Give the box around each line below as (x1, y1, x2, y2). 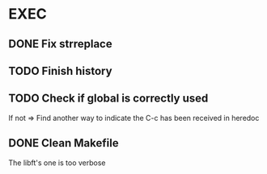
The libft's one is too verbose (8, 158, 106, 168)
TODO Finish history (8, 64, 112, 77)
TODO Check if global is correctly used (8, 92, 209, 106)
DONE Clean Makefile (8, 136, 119, 150)
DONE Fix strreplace (8, 37, 112, 51)
